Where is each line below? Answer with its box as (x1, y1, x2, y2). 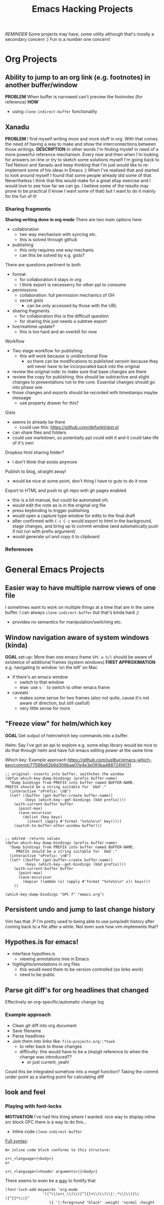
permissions (12, 287, 37, 293)
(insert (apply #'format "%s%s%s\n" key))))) (27, 819, 122, 824)
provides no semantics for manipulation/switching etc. (12, 619, 122, 625)
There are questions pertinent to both (5, 262, 81, 268)
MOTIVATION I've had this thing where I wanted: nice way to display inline (5, 1114, 156, 1120)
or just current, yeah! (27, 1059, 70, 1065)
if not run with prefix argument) (12, 528, 76, 534)
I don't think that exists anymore (12, 459, 78, 465)
